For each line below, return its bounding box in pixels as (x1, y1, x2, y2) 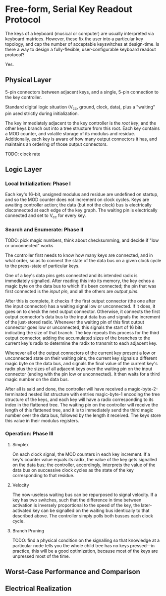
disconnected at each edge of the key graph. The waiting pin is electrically (5, 207, 158, 213)
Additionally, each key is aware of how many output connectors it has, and (5, 136, 157, 142)
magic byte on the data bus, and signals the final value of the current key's (5, 361, 158, 367)
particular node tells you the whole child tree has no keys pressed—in (12, 542, 155, 548)
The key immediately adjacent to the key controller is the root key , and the (5, 120, 157, 126)
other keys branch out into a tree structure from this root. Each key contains (5, 125, 160, 131)
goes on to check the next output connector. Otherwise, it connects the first (5, 308, 160, 314)
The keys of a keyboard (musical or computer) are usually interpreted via (5, 30, 154, 36)
